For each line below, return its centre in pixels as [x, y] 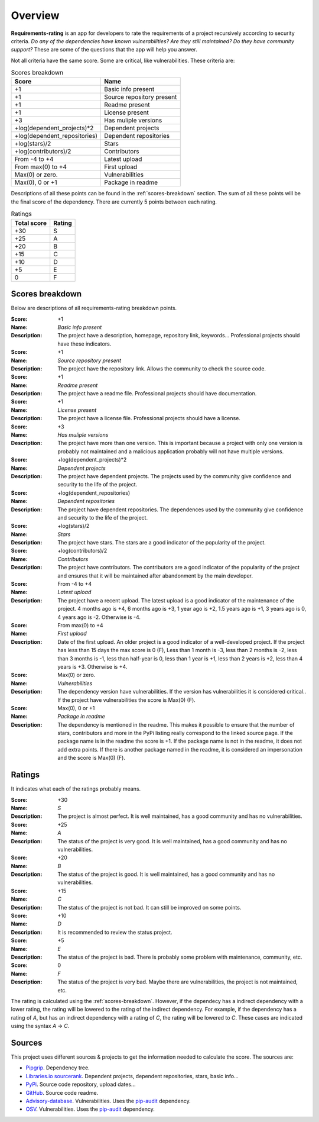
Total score [31, 223]
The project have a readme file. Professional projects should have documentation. [157, 394]
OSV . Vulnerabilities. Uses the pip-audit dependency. [90, 1109]
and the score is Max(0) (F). [91, 758]
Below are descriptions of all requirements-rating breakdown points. [94, 308]
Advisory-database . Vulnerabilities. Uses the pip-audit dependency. [108, 1101]
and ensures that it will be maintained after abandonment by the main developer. [155, 575]
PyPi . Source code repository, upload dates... [81, 1084]
